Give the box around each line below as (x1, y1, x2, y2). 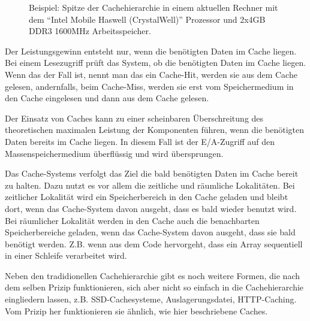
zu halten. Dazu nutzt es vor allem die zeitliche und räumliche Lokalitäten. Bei (5, 178, 295, 191)
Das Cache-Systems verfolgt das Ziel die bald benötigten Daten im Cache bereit (5, 167, 299, 180)
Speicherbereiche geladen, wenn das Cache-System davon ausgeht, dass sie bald (5, 226, 296, 238)
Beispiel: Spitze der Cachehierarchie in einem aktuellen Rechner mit (29, 1, 278, 13)
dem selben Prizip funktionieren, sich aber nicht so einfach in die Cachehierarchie (5, 281, 304, 293)
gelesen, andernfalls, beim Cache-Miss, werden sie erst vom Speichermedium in (5, 80, 294, 92)
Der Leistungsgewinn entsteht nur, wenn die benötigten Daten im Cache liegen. (5, 44, 297, 57)
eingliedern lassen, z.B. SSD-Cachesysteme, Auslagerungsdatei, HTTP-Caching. (5, 293, 297, 305)
